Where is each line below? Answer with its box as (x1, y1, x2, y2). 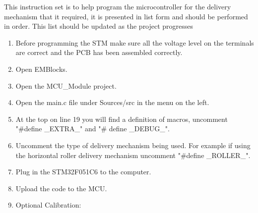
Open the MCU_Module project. (15, 80, 117, 91)
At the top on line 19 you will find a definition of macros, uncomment (15, 113, 228, 124)
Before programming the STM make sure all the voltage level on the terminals (15, 37, 254, 48)
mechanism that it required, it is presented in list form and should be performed (4, 11, 248, 21)
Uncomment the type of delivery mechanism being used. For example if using (15, 140, 251, 150)
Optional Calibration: (15, 200, 81, 210)
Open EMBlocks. (15, 63, 67, 74)
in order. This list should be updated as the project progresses (4, 21, 193, 31)
